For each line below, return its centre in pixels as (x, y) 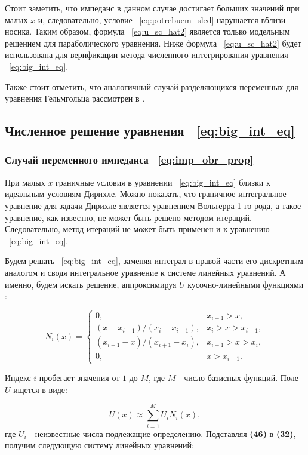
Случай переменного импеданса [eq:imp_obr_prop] (129, 160)
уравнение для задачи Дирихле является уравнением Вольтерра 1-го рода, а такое (153, 205)
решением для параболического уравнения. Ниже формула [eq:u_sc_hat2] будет (153, 43)
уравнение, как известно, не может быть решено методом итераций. (128, 217)
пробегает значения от (79, 378)
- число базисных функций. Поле (238, 378)
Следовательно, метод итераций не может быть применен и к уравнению (137, 229)
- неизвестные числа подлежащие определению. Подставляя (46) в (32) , (163, 433)
